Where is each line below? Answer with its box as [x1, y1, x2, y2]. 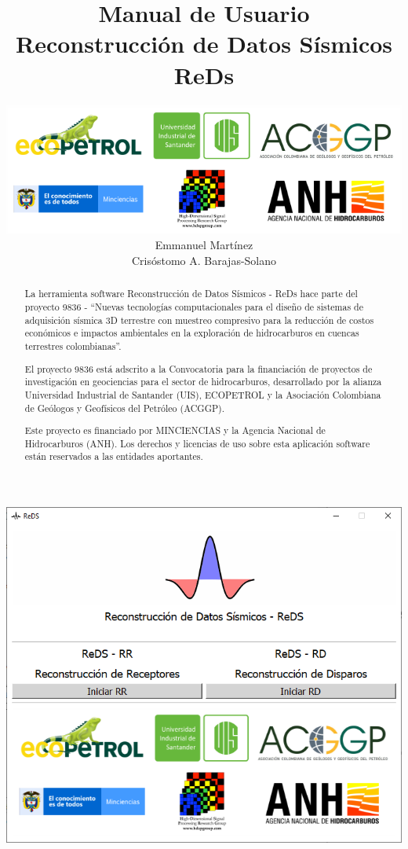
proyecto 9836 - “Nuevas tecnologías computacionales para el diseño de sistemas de [24, 300, 363, 314]
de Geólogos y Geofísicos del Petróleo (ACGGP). [24, 401, 225, 414]
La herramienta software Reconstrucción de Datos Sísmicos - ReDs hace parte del [24, 287, 358, 300]
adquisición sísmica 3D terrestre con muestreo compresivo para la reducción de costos [24, 313, 374, 326]
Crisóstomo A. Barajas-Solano [131, 252, 277, 269]
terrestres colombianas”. [24, 340, 122, 353]
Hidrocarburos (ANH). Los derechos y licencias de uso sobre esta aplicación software [24, 436, 370, 450]
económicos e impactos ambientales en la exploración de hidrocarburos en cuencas [24, 326, 359, 340]
